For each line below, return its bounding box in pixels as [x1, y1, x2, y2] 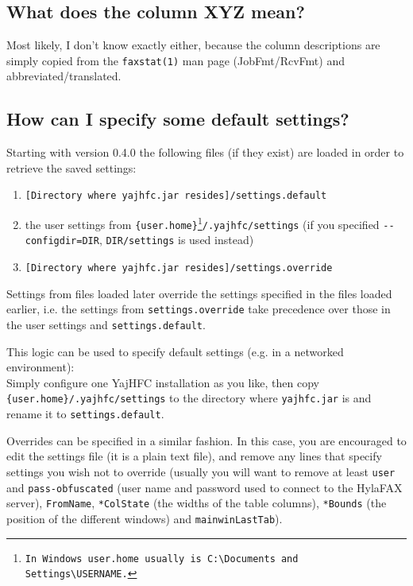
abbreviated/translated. [6, 68, 122, 84]
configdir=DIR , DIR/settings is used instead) [25, 231, 254, 248]
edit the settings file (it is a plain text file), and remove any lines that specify [6, 448, 382, 464]
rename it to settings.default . [6, 406, 164, 422]
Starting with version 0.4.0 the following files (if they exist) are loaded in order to [6, 144, 404, 161]
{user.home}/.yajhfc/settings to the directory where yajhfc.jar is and [6, 390, 372, 406]
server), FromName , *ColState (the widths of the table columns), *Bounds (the [6, 495, 387, 511]
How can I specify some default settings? [6, 107, 349, 131]
